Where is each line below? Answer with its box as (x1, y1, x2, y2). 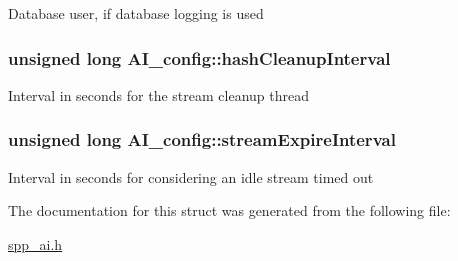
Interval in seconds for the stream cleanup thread (8, 84, 309, 105)
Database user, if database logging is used (8, 3, 264, 23)
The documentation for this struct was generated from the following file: (8, 200, 451, 221)
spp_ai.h (8, 233, 63, 254)
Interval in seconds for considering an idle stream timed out (8, 166, 374, 187)
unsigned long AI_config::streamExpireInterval (8, 127, 396, 152)
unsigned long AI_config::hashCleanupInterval (8, 45, 391, 70)
